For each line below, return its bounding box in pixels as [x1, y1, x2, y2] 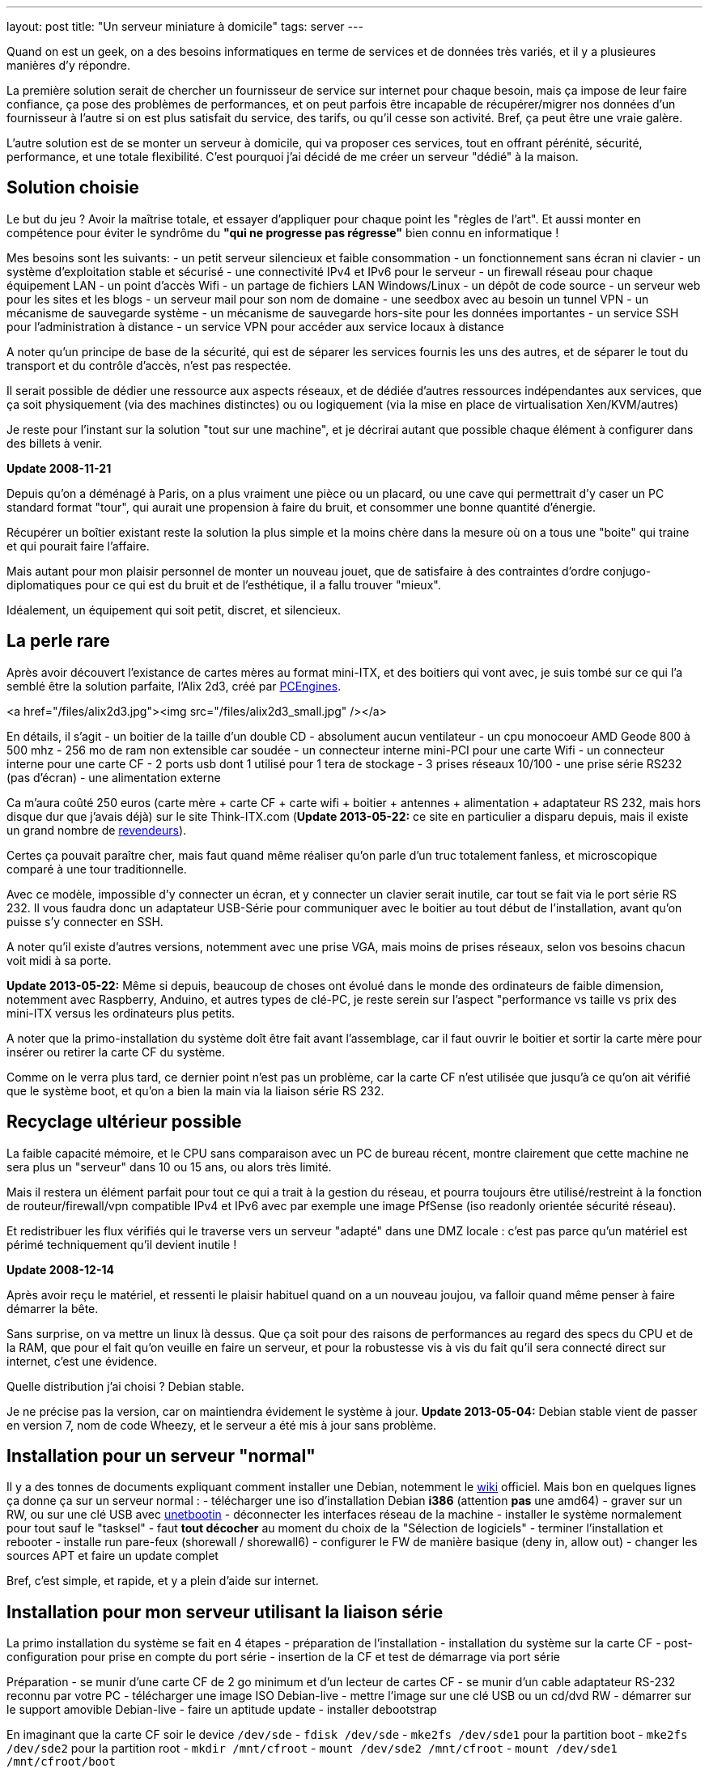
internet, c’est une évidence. [6, 1354, 158, 1368]
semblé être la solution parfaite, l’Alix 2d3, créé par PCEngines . [6, 678, 342, 693]
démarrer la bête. [6, 1301, 99, 1315]
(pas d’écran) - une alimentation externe [6, 770, 221, 784]
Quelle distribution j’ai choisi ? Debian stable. [6, 1379, 244, 1393]
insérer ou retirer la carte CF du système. [6, 1044, 225, 1059]
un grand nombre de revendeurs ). [6, 822, 187, 837]
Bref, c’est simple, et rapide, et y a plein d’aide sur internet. [6, 1574, 319, 1588]
